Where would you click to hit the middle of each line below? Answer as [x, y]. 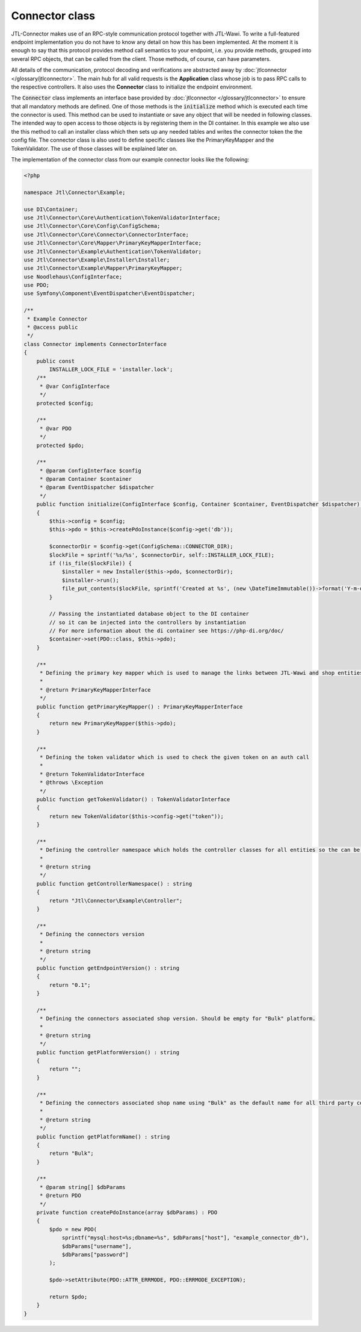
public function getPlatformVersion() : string [108, 1052]
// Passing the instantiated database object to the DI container [149, 614]
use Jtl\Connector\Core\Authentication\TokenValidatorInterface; [122, 217]
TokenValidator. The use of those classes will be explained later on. [94, 148]
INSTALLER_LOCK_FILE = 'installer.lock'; [111, 369]
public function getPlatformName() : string [103, 1137]
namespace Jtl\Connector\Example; [75, 192]
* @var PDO [56, 428]
